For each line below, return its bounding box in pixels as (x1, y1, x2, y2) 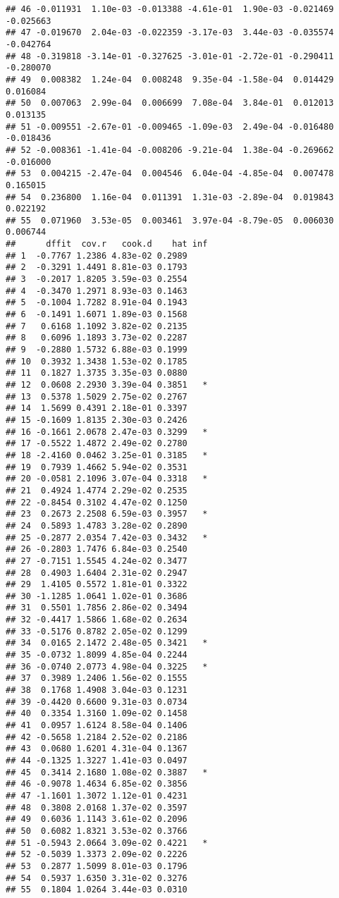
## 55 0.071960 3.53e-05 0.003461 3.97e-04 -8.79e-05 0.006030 (6, 215, 334, 226)
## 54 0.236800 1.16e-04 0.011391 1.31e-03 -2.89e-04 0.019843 (6, 192, 334, 202)
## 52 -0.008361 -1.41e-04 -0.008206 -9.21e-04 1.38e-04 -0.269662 (6, 144, 334, 155)
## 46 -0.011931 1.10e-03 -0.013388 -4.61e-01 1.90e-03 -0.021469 (6, 4, 334, 14)
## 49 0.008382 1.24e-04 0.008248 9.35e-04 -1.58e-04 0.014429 (6, 74, 334, 85)
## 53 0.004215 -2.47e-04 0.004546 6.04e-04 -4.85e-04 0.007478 (6, 168, 334, 179)
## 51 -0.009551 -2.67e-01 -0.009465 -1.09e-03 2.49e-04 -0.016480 (6, 121, 334, 132)
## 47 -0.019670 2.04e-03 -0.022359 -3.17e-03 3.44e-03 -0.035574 (6, 27, 334, 38)
